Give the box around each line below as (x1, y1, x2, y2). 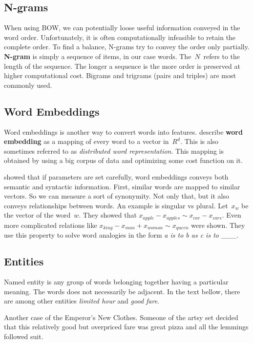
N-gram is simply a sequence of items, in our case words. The (4, 51, 191, 61)
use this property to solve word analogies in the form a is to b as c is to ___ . (4, 230, 239, 240)
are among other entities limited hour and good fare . (4, 296, 160, 306)
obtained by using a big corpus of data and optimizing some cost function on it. (4, 155, 243, 165)
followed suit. (4, 331, 43, 341)
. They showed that (79, 210, 137, 220)
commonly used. (4, 80, 52, 90)
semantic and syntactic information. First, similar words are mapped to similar (4, 181, 240, 191)
